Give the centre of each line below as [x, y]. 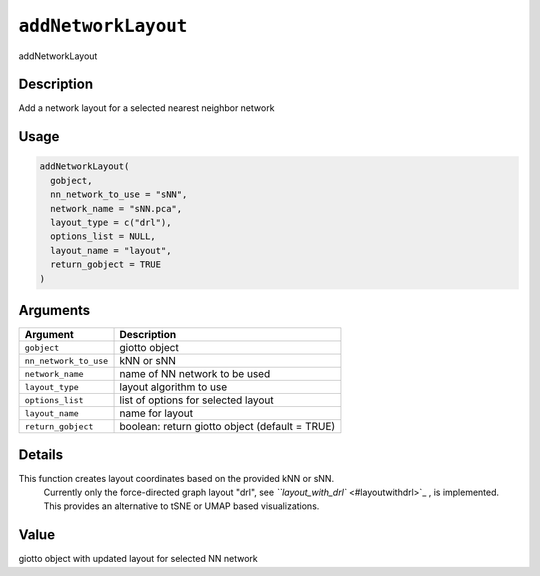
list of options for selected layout [196, 400]
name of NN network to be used [195, 374]
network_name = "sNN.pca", [116, 208]
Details [41, 454]
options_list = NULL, [103, 236]
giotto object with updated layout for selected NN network [138, 559]
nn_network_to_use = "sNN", [119, 194]
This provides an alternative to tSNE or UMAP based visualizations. [181, 506]
